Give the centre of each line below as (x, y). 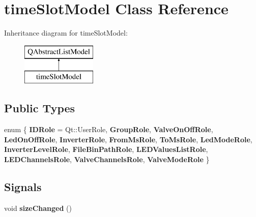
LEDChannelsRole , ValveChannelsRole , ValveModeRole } (107, 159)
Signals (23, 186)
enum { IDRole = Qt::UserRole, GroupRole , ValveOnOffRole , (109, 129)
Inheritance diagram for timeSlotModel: (66, 33)
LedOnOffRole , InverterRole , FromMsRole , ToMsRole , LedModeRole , (128, 139)
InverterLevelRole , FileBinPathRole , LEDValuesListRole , (106, 149)
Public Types (40, 108)
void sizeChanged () (38, 208)
